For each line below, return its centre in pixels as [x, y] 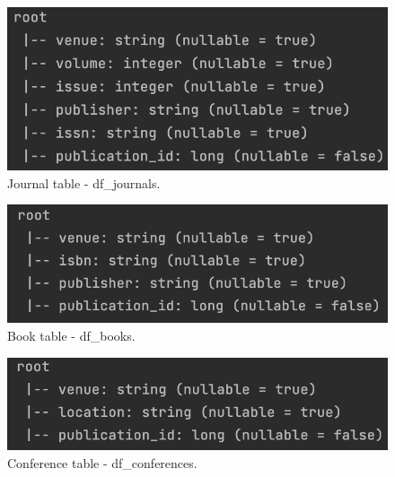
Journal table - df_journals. [84, 182]
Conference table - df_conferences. [102, 462]
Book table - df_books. [71, 335]
